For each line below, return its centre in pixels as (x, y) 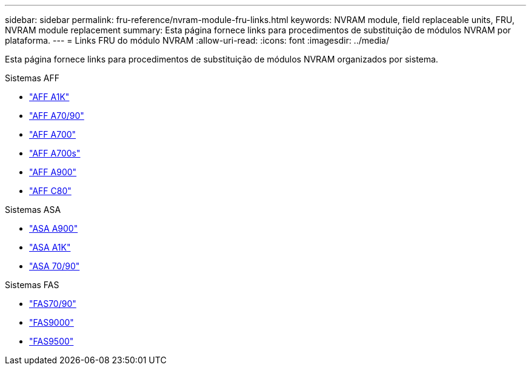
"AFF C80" (50, 191)
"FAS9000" (52, 322)
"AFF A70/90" (57, 116)
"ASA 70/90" (55, 266)
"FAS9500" (52, 341)
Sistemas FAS (32, 285)
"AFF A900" (53, 172)
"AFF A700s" (55, 153)
